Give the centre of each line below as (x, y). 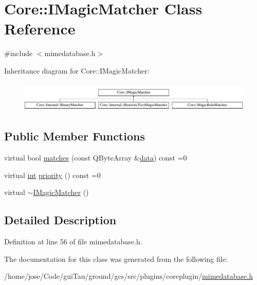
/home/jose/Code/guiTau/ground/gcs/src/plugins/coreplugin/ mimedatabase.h (128, 276)
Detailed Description (60, 220)
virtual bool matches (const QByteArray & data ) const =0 (96, 158)
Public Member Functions (75, 136)
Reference (40, 29)
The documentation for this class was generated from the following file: (116, 259)
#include (19, 53)
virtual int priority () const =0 (52, 175)
